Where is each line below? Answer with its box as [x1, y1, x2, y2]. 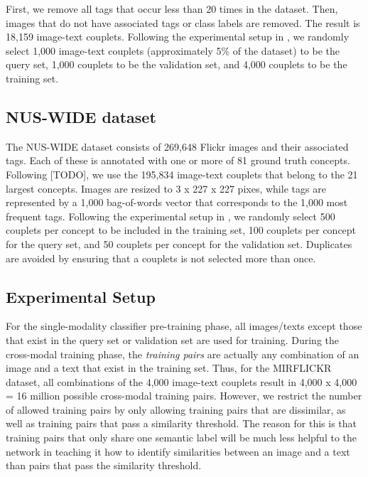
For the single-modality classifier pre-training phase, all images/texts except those [6, 318, 362, 333]
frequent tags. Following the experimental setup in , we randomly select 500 [6, 208, 335, 223]
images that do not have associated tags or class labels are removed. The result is [6, 15, 360, 30]
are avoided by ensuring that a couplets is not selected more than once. [6, 250, 316, 265]
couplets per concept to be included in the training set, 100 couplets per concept [6, 223, 357, 237]
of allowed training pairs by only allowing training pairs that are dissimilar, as [6, 402, 346, 417]
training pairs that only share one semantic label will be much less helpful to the [6, 430, 357, 445]
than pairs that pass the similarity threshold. [6, 458, 202, 473]
